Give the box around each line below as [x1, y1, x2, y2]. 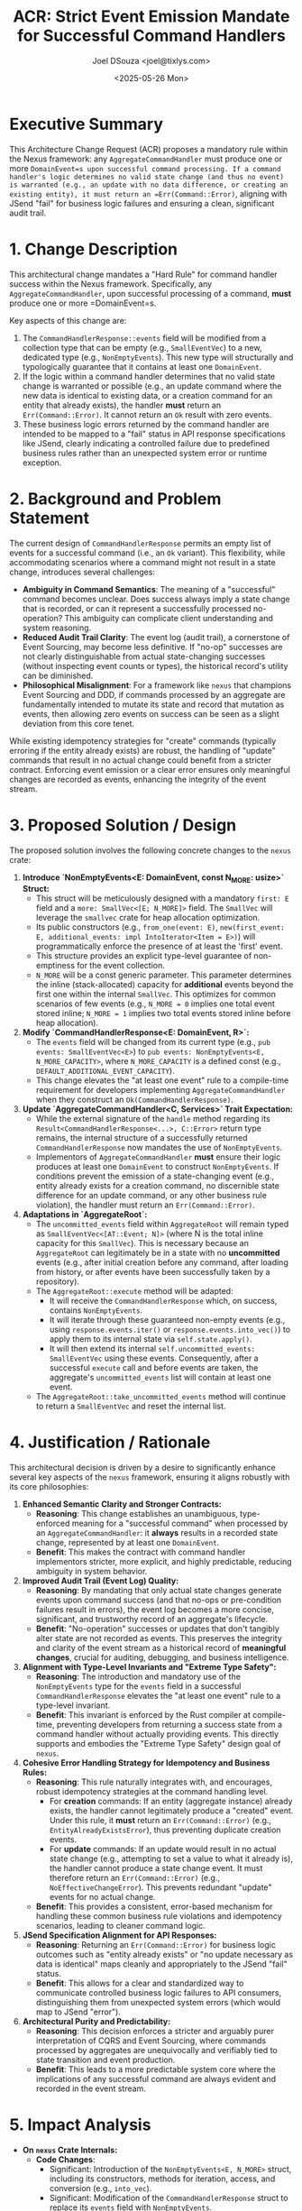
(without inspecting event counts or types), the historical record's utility [22, 660, 288, 671]
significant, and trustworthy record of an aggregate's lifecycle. [35, 1614, 269, 1625]
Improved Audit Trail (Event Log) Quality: [22, 1575, 179, 1586]
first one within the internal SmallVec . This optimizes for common [35, 989, 277, 1000]
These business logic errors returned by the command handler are [22, 418, 270, 429]
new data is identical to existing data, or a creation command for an [22, 390, 273, 400]
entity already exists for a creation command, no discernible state [35, 1180, 279, 1191]
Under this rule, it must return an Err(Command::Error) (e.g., [49, 1815, 272, 1826]
